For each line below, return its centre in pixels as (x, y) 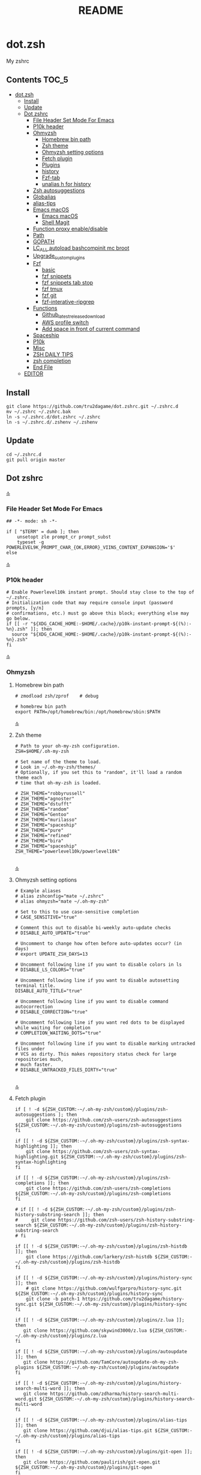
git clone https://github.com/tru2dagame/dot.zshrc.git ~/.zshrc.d (92, 406)
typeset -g (31, 542)
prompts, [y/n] (25, 608)
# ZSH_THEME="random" (42, 809)
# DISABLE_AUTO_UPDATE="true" (53, 933)
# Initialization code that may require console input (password (89, 603)
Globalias (44, 197)
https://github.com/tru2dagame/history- (133, 1299)
